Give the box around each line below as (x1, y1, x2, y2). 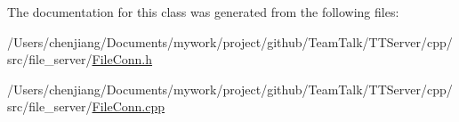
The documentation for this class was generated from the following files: (7, 3, 399, 20)
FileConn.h (92, 50, 153, 69)
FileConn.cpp (92, 97, 165, 116)
